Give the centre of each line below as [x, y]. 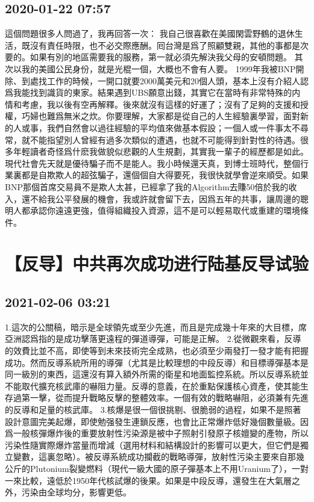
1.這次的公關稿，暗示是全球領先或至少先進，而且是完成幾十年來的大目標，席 [156, 327]
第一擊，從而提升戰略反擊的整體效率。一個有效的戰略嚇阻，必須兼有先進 [165, 398]
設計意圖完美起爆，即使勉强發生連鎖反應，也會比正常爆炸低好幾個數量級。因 [157, 421]
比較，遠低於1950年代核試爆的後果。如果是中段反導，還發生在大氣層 [156, 480]
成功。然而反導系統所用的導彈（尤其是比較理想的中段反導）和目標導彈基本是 [157, 362]
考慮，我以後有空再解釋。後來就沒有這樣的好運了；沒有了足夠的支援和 [161, 104]
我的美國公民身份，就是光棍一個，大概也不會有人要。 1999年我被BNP [159, 68]
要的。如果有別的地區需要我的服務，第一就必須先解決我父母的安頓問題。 [148, 57]
